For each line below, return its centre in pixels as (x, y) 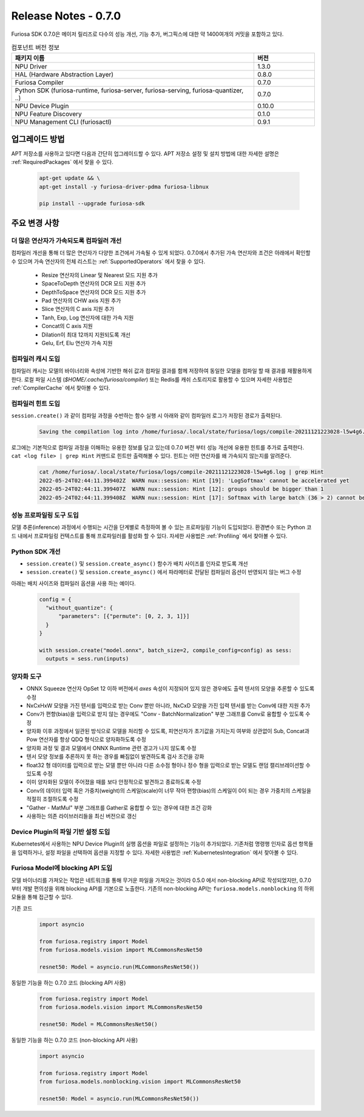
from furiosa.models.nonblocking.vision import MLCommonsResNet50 (140, 1082)
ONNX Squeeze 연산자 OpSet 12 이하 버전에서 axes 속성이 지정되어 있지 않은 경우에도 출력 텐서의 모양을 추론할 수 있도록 (170, 689)
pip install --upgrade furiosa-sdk (92, 204)
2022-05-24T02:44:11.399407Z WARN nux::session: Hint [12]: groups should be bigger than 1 (181, 489)
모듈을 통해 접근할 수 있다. (42, 897)
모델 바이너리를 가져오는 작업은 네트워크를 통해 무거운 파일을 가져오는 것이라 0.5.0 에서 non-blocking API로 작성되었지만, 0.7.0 (161, 880)
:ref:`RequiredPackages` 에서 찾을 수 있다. (62, 162)
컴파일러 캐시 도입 (36, 358)
